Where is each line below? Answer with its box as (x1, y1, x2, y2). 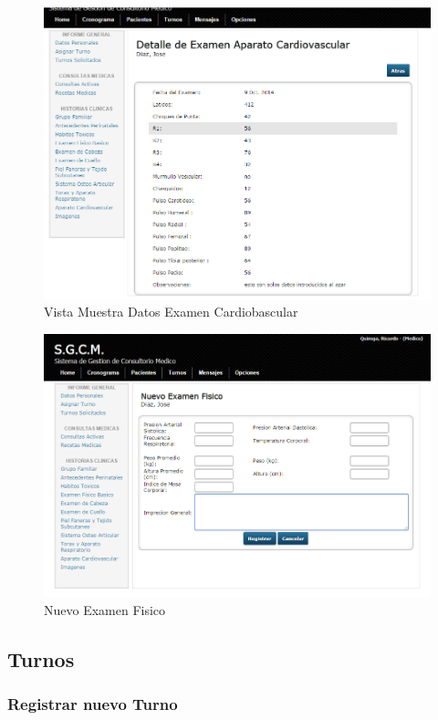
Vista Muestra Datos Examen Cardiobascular (44, 302, 298, 321)
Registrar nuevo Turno (7, 692, 178, 715)
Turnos (7, 644, 75, 673)
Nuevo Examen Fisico (44, 600, 166, 619)
